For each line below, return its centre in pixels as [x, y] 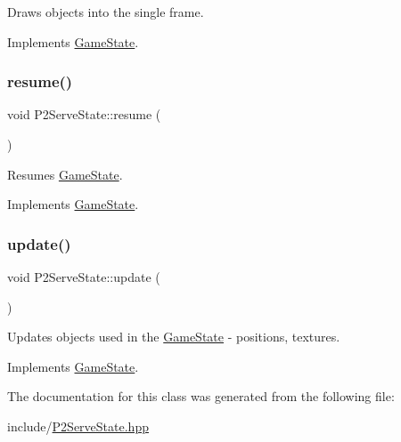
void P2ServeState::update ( [84, 277]
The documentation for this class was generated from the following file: [201, 396]
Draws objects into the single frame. [106, 12]
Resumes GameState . [65, 174]
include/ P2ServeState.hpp [78, 426]
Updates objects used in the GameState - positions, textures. [174, 337]
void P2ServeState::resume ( [84, 114]
